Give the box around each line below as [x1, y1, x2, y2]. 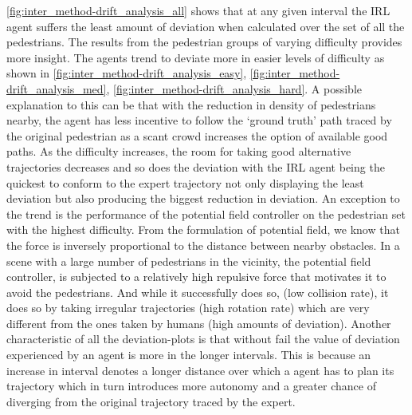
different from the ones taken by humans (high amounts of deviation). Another [6, 314, 391, 331]
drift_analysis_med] [6, 80, 107, 97]
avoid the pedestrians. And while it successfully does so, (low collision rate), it [6, 283, 389, 300]
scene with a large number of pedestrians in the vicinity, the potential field [6, 252, 371, 269]
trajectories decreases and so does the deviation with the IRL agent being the [6, 158, 385, 175]
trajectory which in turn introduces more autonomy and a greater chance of [6, 377, 376, 394]
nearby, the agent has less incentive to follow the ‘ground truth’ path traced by [6, 112, 392, 128]
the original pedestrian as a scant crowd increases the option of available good [6, 127, 388, 144]
